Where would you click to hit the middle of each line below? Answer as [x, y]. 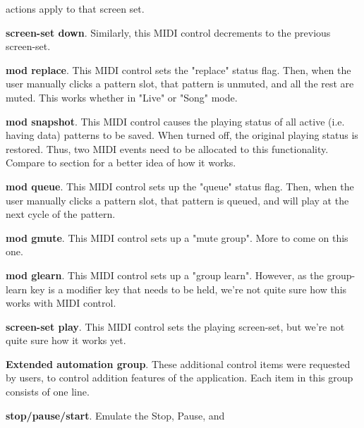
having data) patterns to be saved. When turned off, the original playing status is [182, 135]
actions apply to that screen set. [75, 8]
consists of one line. [48, 392]
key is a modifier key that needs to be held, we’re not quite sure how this [189, 289]
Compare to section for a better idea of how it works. [121, 163]
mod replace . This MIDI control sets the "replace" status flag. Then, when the [178, 69]
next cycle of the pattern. [61, 214]
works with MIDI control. [61, 303]
